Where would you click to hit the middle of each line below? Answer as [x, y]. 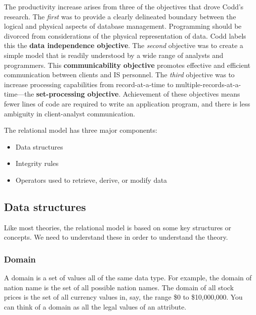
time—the [19, 94]
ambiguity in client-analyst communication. [70, 113]
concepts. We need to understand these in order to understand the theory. [116, 237]
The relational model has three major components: [81, 130]
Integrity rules [37, 163]
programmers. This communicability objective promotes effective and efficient [127, 65]
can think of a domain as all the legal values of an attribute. [95, 306]
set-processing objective [77, 94]
